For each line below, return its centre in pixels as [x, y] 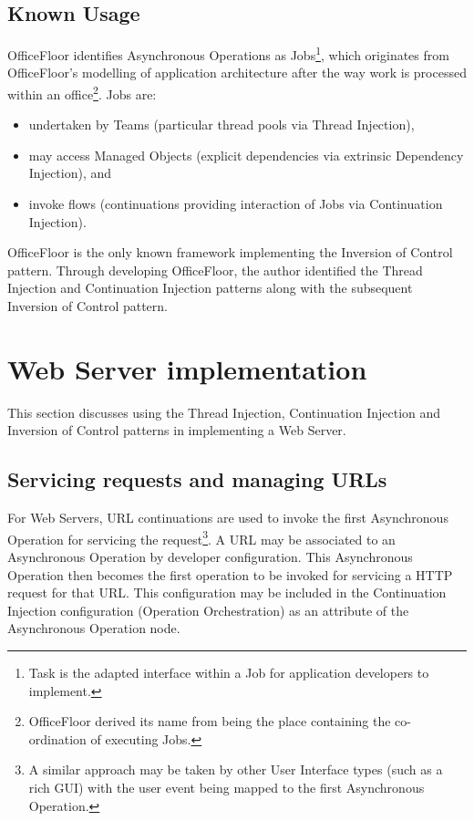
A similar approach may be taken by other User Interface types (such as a [236, 769]
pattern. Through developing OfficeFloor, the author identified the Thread [215, 270]
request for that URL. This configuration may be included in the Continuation [227, 592]
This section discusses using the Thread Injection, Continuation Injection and [224, 412]
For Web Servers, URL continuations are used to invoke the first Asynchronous [228, 518]
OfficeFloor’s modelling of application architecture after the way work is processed [237, 73]
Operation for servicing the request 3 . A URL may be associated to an [201, 537]
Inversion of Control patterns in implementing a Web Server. [177, 430]
